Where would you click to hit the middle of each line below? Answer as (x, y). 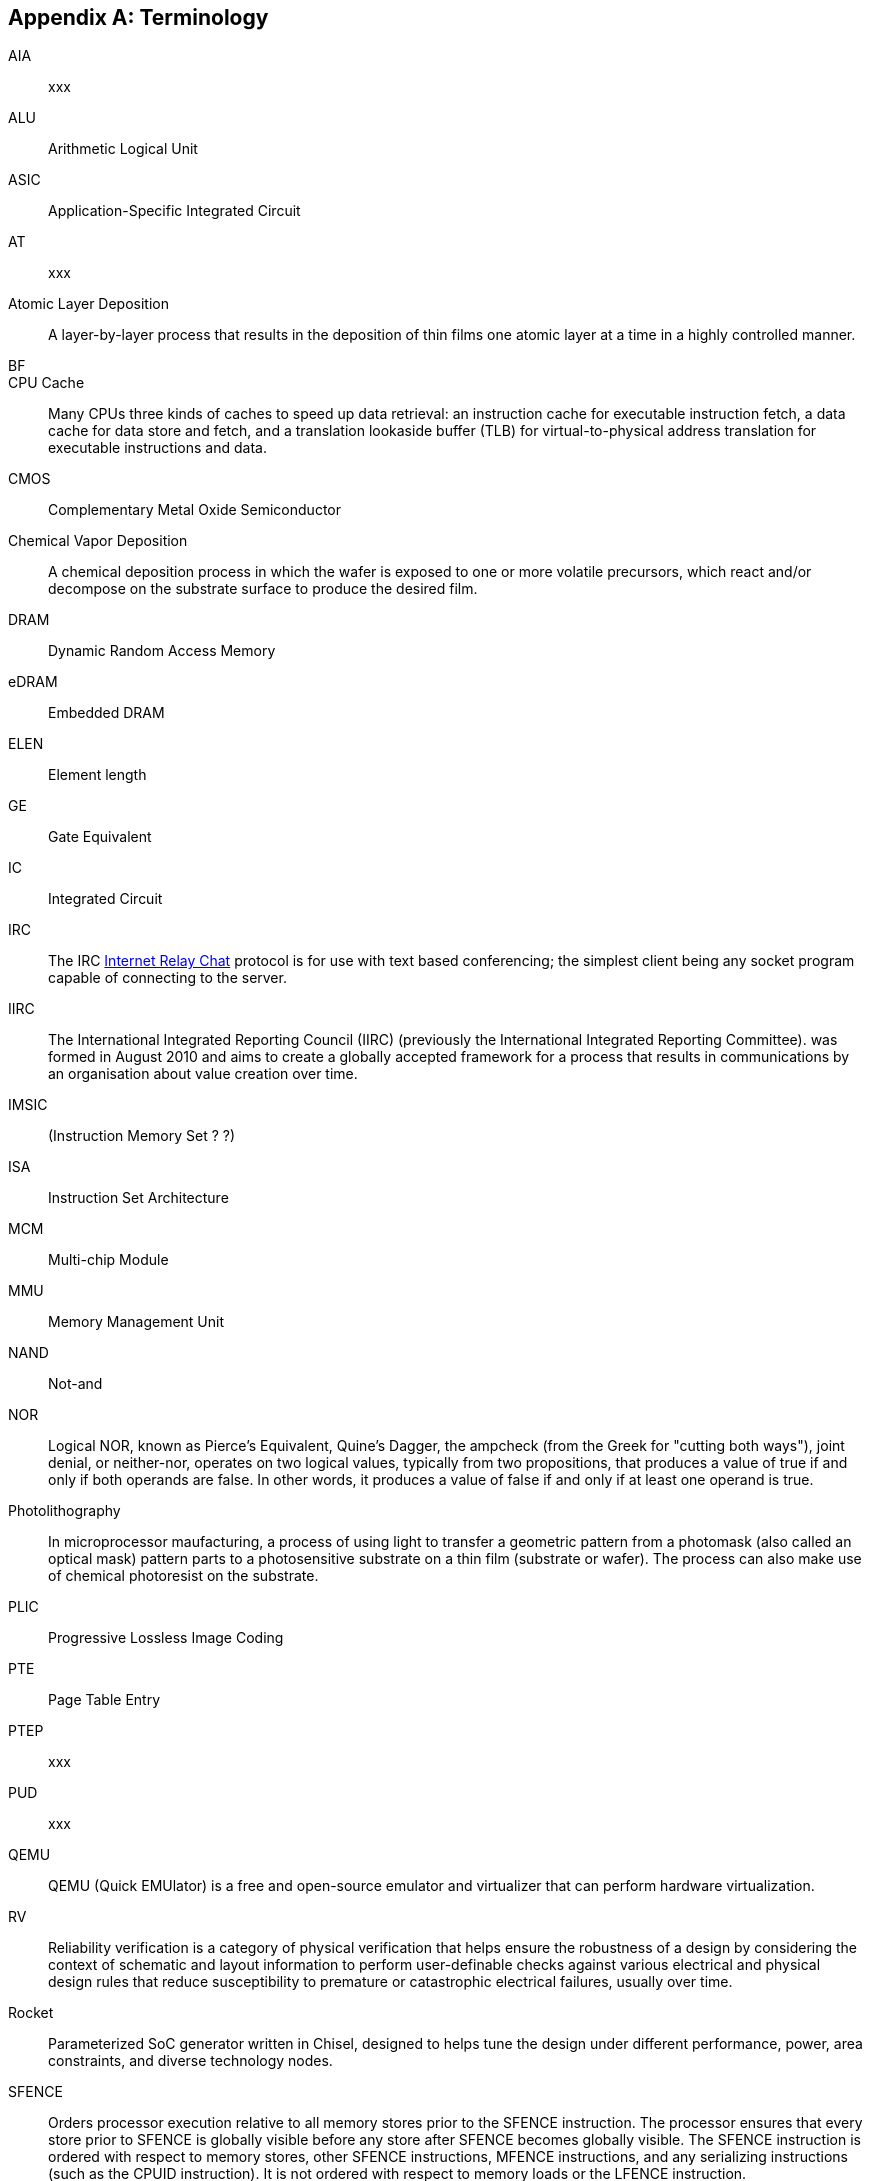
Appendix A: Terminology (138, 17)
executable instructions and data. (157, 448)
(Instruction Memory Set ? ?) (142, 1136)
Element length (97, 775)
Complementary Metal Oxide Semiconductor (194, 510)
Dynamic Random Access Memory (162, 651)
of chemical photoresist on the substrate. (183, 1576)
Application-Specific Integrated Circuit (174, 211)
